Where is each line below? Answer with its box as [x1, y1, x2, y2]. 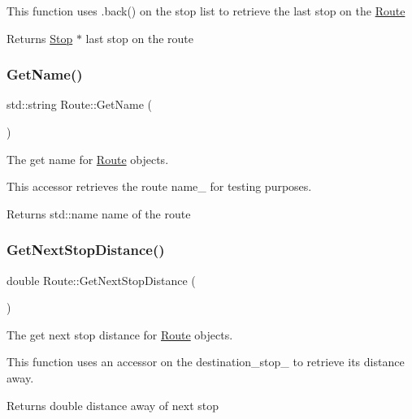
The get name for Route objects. [7, 150, 169, 167]
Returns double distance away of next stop [7, 396, 219, 413]
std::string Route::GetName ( [7, 96, 152, 113]
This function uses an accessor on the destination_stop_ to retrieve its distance [7, 353, 405, 370]
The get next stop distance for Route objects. [7, 326, 233, 343]
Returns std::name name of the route [7, 205, 191, 222]
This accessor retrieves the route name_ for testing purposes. [7, 178, 312, 195]
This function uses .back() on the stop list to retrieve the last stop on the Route [7, 2, 405, 19]
